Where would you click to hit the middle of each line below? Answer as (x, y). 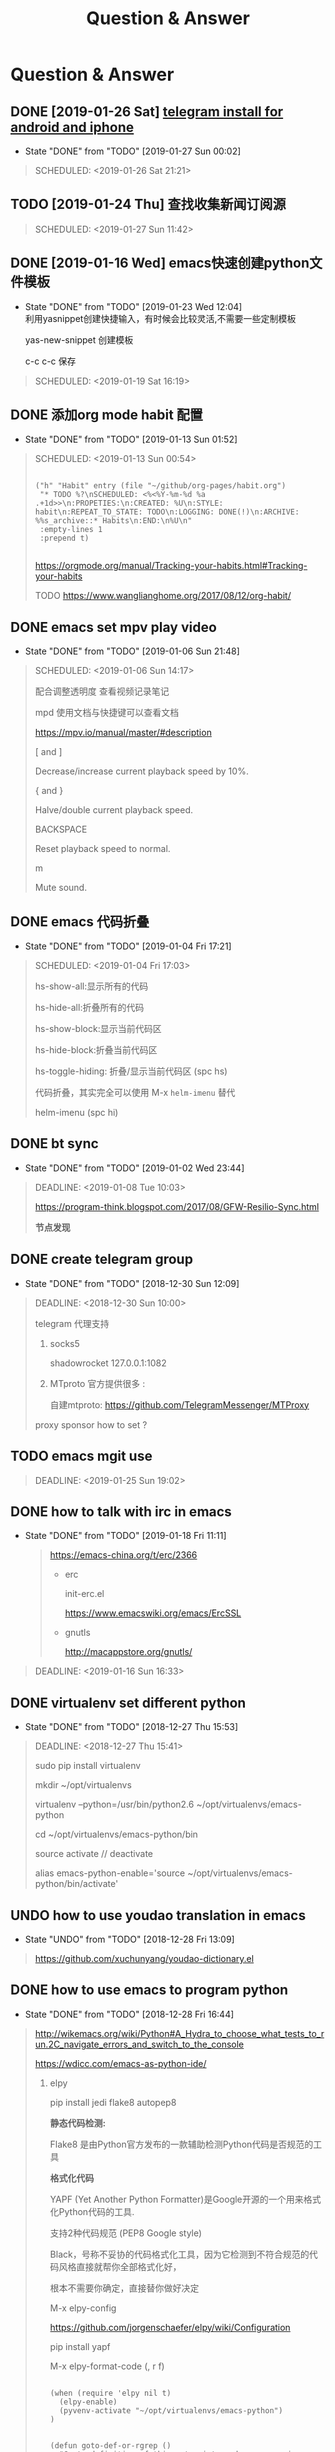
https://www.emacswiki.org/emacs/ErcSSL (153, 1613)
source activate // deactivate (94, 1854)
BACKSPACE (61, 829)
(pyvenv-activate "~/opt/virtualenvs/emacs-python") (170, 2410)
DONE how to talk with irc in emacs (121, 1511)
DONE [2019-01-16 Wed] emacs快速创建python (160, 263)
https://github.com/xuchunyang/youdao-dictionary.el (144, 1958)
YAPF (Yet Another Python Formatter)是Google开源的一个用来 (176, 2199)
